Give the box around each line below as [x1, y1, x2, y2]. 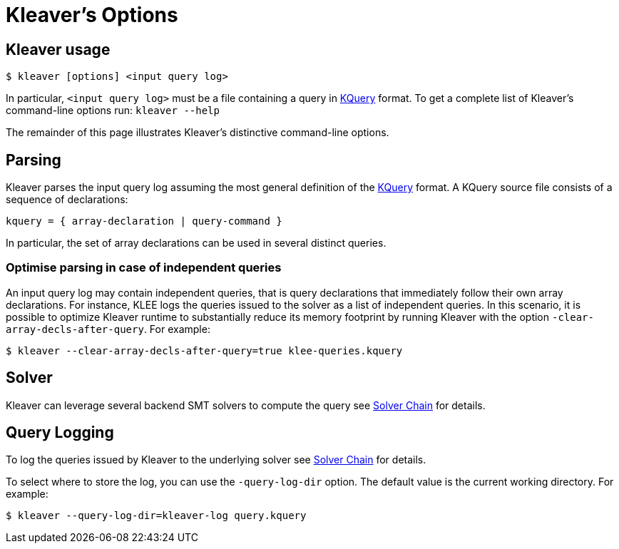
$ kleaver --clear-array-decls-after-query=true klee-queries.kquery [6, 344, 403, 356]
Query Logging [6, 424, 114, 442]
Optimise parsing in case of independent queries [6, 260, 282, 275]
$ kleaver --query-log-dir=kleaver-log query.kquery [6, 510, 307, 522]
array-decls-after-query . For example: [6, 322, 210, 335]
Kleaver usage [6, 40, 111, 58]
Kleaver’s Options [6, 3, 178, 27]
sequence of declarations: [6, 193, 128, 206]
